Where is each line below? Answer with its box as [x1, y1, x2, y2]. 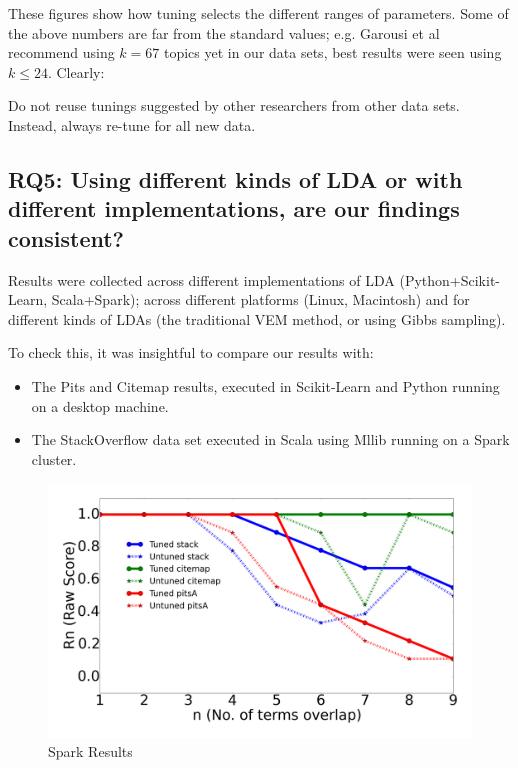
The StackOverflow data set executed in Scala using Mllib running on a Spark [31, 429, 510, 450]
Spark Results [48, 741, 133, 762]
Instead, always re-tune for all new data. [8, 114, 256, 135]
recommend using [8, 42, 115, 63]
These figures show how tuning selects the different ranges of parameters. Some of [8, 3, 509, 23]
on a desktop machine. [31, 395, 169, 416]
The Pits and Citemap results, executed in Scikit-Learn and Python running [31, 375, 500, 396]
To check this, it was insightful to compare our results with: [8, 342, 374, 363]
